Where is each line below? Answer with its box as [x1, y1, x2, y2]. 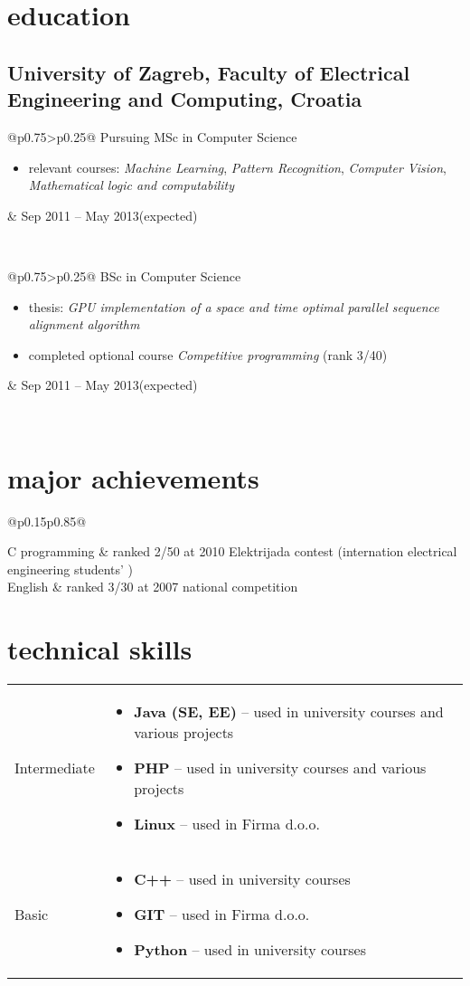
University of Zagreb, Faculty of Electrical [7, 58, 410, 86]
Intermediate [14, 757, 95, 779]
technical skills [7, 630, 193, 668]
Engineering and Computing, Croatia [7, 85, 362, 113]
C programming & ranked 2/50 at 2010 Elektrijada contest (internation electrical [7, 542, 457, 561]
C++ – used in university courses [134, 868, 351, 890]
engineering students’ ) [7, 559, 134, 578]
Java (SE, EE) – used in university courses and [134, 701, 444, 723]
